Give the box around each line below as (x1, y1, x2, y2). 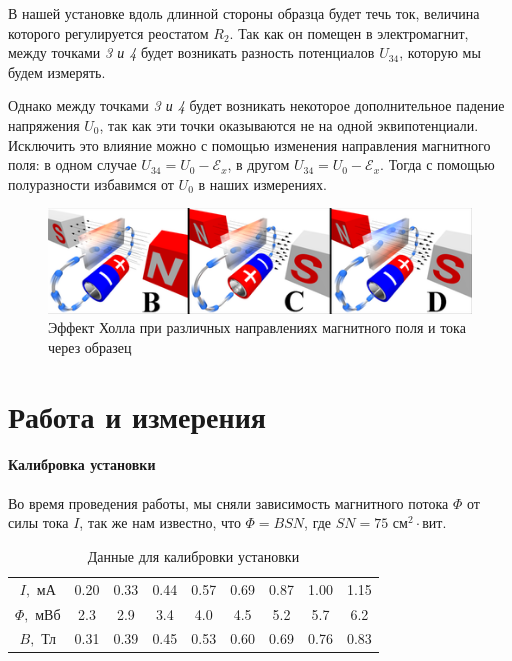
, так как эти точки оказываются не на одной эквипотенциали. (99, 114, 479, 135)
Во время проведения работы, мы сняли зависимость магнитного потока (8, 492, 449, 513)
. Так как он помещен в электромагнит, (229, 22, 469, 43)
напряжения (8, 114, 80, 135)
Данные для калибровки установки (87, 545, 300, 566)
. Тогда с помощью (380, 154, 495, 175)
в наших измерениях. (198, 173, 327, 194)
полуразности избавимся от (8, 173, 174, 194)
